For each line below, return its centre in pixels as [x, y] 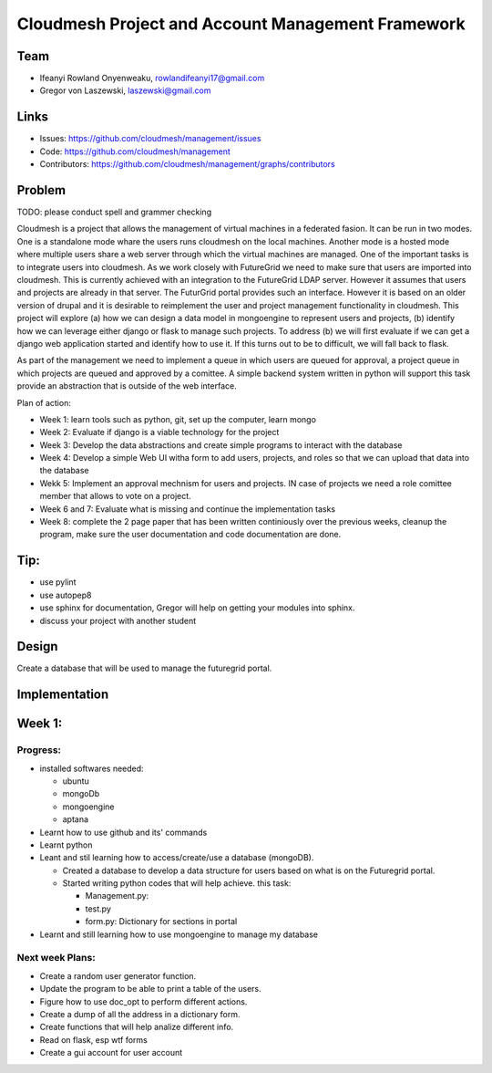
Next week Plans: [56, 958]
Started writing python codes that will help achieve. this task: [177, 883]
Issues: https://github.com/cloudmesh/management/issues [150, 139]
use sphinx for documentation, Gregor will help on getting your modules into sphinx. [197, 608]
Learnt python [66, 845]
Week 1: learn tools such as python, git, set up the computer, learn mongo [178, 419]
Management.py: [117, 896]
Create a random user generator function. [118, 975]
